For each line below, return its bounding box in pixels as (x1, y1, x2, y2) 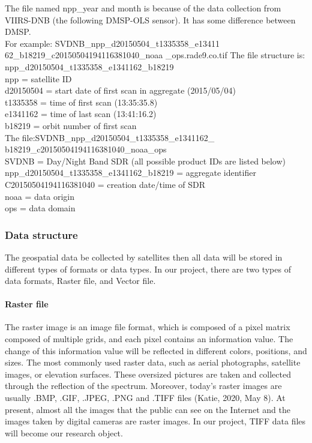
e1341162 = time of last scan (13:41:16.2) (5, 107, 157, 120)
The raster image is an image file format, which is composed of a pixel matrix (5, 321, 290, 333)
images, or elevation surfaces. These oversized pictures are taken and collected (5, 367, 291, 380)
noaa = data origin (5, 190, 74, 202)
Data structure (5, 227, 78, 242)
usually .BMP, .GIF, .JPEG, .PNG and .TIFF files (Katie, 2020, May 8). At (5, 391, 286, 404)
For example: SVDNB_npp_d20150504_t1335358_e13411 (5, 37, 220, 49)
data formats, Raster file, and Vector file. (5, 274, 156, 287)
